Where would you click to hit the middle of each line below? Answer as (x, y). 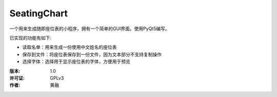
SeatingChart (39, 13)
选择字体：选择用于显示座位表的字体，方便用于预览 (76, 62)
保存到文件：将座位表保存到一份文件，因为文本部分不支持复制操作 (92, 54)
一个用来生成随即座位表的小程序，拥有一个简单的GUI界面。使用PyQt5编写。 (90, 29)
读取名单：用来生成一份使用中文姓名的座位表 (70, 47)
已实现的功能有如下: (31, 38)
